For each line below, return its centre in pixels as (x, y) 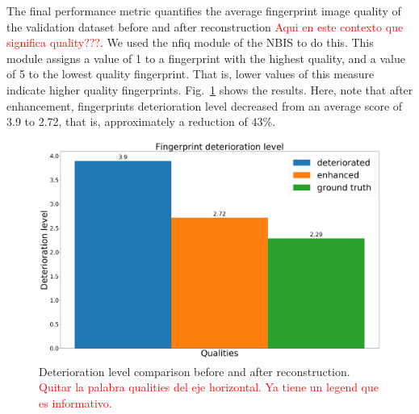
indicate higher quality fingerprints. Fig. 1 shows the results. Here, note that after (210, 89)
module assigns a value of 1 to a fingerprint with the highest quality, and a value (206, 58)
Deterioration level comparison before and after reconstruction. (195, 371)
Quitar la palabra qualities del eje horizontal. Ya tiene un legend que (209, 387)
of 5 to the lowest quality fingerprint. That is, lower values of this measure (191, 74)
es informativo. (75, 402)
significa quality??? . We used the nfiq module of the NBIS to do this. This (190, 42)
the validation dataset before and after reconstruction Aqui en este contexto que (205, 26)
